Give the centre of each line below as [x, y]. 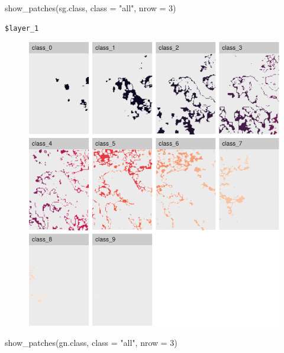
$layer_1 [22, 28]
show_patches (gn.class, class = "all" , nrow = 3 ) [91, 343]
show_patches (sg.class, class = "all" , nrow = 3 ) [91, 8]
